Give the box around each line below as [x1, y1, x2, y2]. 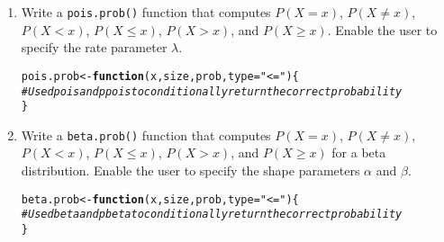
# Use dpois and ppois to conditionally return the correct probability [21, 85, 403, 98]
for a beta [331, 143, 386, 162]
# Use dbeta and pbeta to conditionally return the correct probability [21, 208, 403, 221]
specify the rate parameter [21, 38, 168, 57]
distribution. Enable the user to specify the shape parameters [21, 161, 360, 180]
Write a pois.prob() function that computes [21, 3, 271, 21]
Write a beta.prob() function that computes [21, 125, 271, 144]
